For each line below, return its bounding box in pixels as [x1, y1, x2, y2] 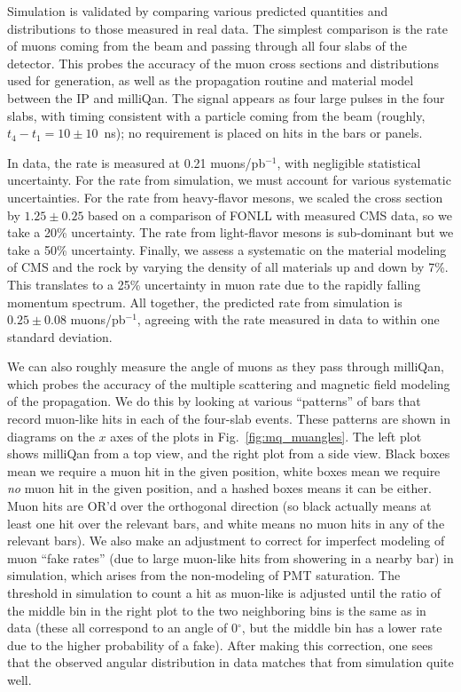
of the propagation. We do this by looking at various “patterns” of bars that [7, 392, 421, 410]
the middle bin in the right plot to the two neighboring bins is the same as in [7, 601, 426, 619]
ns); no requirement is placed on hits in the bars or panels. [104, 123, 423, 142]
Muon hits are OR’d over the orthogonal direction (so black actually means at [7, 497, 432, 515]
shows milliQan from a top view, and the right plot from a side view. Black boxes [7, 444, 450, 463]
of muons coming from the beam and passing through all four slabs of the [7, 36, 407, 55]
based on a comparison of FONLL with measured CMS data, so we [88, 205, 452, 224]
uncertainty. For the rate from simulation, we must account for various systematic [7, 171, 451, 189]
